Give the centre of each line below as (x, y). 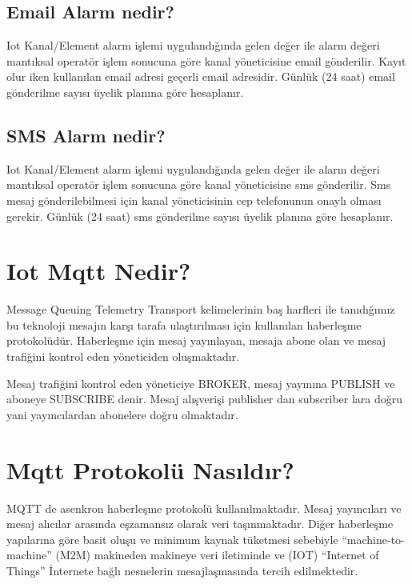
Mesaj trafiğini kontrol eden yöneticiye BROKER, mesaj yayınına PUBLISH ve (201, 383)
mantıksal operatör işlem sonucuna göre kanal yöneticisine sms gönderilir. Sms (199, 184)
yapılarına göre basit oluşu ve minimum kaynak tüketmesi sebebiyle (172, 539)
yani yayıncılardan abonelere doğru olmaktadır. (122, 414)
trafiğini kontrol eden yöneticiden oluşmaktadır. (123, 356)
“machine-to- (373, 539)
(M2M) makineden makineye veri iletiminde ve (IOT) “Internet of (217, 555)
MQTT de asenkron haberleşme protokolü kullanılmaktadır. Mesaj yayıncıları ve (204, 508)
